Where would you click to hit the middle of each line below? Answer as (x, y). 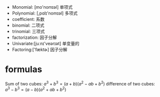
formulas (24, 70)
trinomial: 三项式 (28, 31)
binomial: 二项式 (28, 25)
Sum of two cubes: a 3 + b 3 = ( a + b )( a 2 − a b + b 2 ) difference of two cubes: (80, 83)
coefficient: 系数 (28, 19)
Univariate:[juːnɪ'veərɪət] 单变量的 (46, 43)
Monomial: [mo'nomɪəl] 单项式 (42, 7)
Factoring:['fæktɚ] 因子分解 (40, 49)
